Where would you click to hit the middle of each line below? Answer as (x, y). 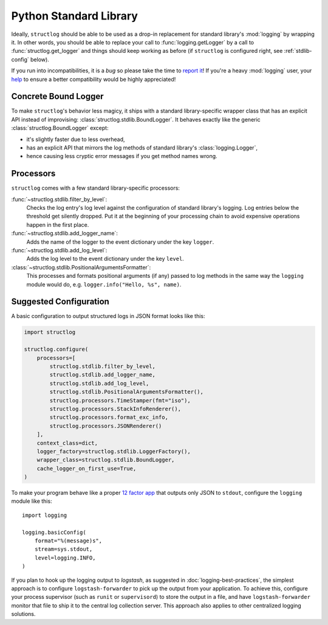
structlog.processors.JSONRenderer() (106, 426)
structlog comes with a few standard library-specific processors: (96, 188)
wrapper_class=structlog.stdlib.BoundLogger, (106, 460)
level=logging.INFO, (65, 558)
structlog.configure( (56, 349)
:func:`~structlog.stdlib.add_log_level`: (59, 250)
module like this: (32, 501)
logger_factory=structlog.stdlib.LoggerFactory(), (114, 451)
